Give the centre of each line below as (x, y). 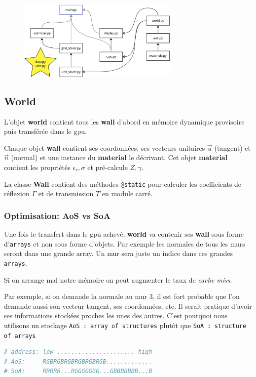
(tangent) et (232, 147)
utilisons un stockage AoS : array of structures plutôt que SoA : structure (125, 325)
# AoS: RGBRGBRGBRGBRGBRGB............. (78, 361)
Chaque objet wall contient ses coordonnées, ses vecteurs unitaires (105, 147)
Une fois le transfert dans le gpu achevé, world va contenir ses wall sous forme (124, 234)
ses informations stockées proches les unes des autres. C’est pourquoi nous (116, 315)
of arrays (20, 336)
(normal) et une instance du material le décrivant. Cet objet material (119, 157)
